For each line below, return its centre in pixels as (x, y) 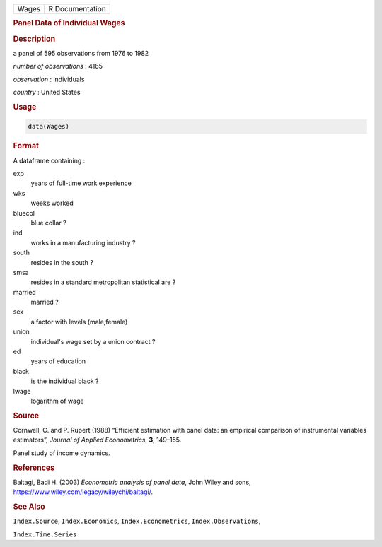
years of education (58, 361)
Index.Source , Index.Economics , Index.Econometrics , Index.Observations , (137, 521)
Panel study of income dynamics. (62, 453)
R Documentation (77, 9)
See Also (29, 507)
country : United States (47, 93)
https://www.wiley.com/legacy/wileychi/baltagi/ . (83, 492)
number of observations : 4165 (58, 66)
